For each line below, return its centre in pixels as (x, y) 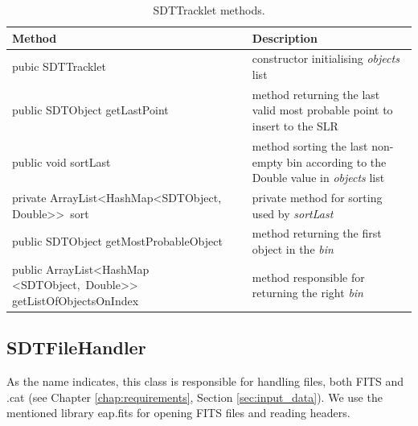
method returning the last (316, 94)
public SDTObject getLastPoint (90, 110)
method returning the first (317, 233)
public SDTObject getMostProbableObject (117, 241)
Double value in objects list (318, 178)
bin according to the (336, 161)
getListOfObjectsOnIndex (76, 300)
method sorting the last (310, 145)
